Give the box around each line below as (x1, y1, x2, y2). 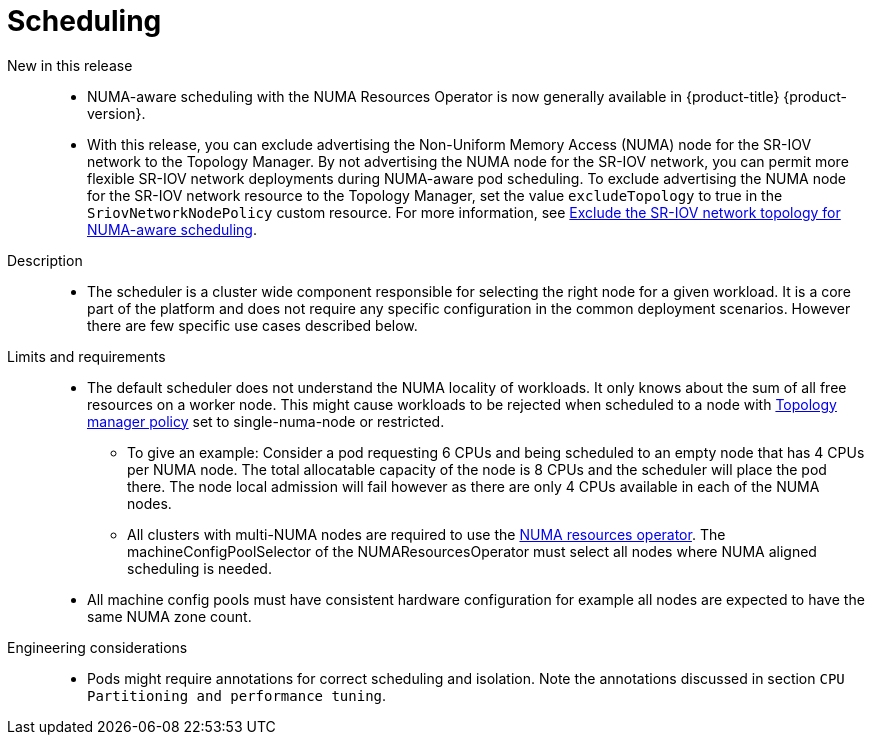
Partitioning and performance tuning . (87, 686, 387, 704)
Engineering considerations (7, 638, 188, 656)
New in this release (7, 56, 133, 74)
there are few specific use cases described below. (87, 316, 418, 334)
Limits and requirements (7, 347, 166, 365)
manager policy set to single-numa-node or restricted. (87, 412, 445, 430)
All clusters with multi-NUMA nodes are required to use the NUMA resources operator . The (127, 525, 726, 543)
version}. (87, 104, 146, 122)
